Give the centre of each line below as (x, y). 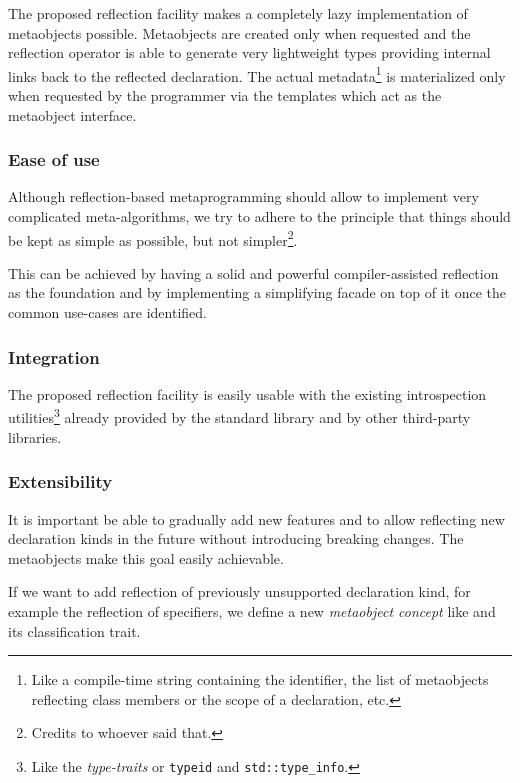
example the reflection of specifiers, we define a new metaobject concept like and (252, 610)
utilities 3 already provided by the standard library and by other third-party (239, 416)
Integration (54, 356)
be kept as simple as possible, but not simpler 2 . (153, 238)
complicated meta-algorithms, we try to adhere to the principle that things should (259, 216)
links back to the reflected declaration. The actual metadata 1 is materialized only (257, 74)
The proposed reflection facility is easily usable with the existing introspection (247, 393)
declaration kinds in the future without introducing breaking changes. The (236, 538)
